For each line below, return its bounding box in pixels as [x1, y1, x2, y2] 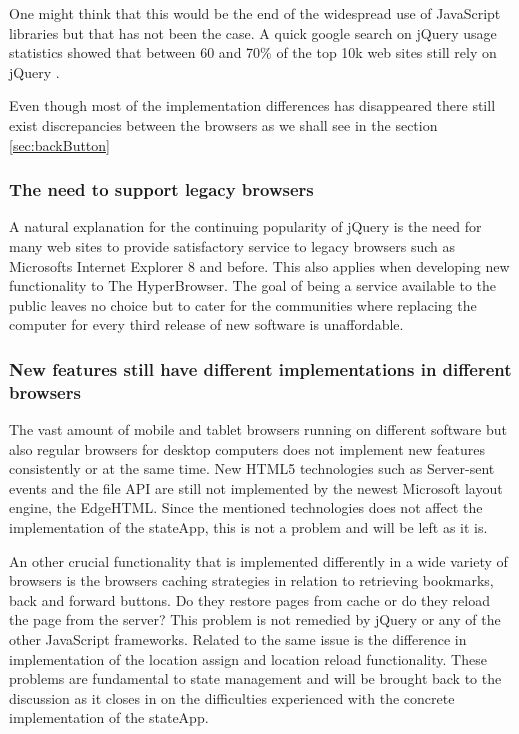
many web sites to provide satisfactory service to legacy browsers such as [9, 235, 456, 256]
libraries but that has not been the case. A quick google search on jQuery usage [9, 22, 497, 43]
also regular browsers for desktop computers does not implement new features [9, 438, 485, 459]
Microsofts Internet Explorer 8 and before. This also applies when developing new [9, 255, 510, 276]
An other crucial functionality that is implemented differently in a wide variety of [9, 550, 508, 571]
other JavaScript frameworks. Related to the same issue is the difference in [9, 629, 467, 650]
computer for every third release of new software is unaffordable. [9, 314, 404, 335]
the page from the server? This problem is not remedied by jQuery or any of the [9, 609, 501, 630]
